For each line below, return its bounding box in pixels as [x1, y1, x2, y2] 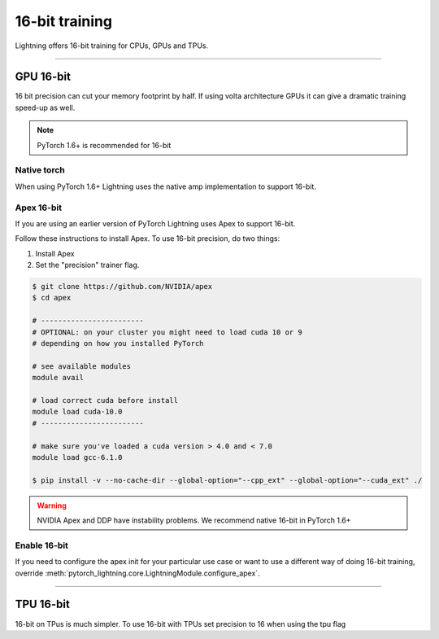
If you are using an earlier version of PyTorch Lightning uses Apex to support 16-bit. [15, 218, 296, 228]
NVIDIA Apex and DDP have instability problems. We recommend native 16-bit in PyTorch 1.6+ [37, 515, 351, 525]
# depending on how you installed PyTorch [32, 339, 204, 348]
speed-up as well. [15, 103, 76, 112]
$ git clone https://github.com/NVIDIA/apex [32, 282, 213, 291]
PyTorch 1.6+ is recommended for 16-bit [37, 140, 172, 150]
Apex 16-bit [15, 202, 63, 213]
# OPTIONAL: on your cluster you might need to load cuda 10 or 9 [32, 327, 302, 337]
